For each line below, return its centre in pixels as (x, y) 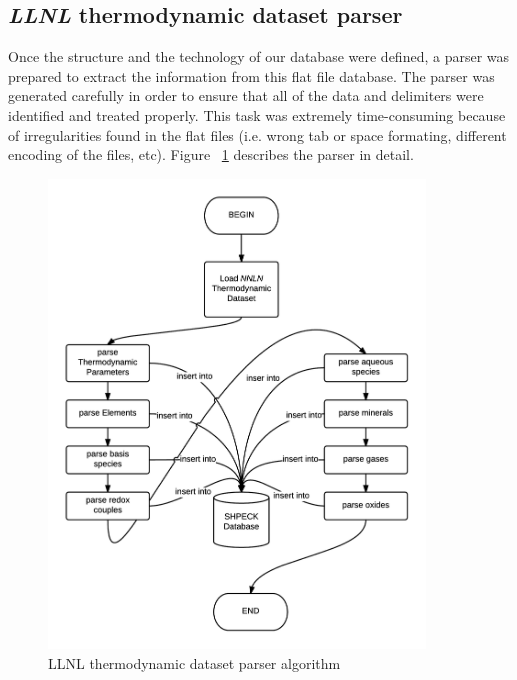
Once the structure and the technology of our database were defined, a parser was (259, 56)
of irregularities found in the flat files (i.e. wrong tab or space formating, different (257, 134)
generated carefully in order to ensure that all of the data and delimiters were (246, 95)
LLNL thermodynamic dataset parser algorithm (194, 662)
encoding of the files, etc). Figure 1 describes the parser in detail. (211, 154)
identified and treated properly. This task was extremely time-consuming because (257, 114)
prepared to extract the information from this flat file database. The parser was (251, 75)
